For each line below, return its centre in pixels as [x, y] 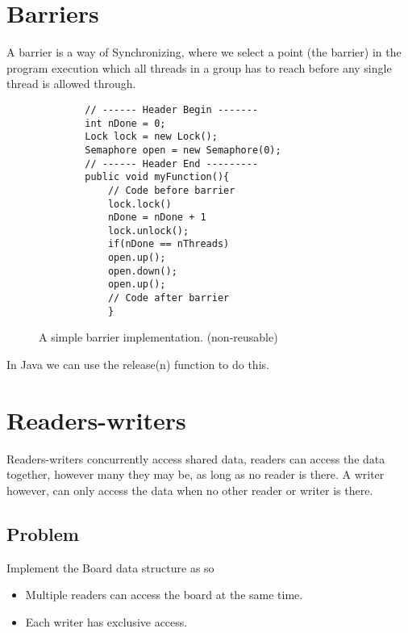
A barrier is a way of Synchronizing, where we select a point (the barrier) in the [204, 52]
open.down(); [142, 271]
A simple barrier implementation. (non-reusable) [158, 337]
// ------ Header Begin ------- [172, 109]
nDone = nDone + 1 [157, 218]
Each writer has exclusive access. [106, 621]
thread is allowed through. [71, 84]
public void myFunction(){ [157, 177]
